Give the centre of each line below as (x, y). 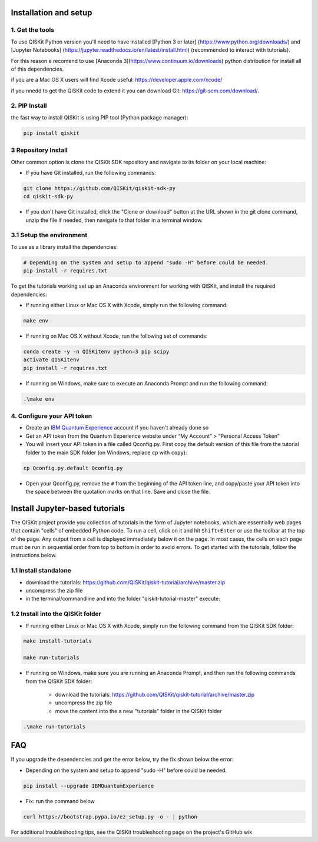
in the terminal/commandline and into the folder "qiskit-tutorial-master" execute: (123, 599)
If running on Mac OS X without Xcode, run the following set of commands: (117, 336)
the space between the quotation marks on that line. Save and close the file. (118, 491)
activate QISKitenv (51, 360)
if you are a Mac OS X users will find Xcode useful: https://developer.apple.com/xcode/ (117, 80)
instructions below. (34, 555)
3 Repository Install (39, 150)
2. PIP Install (29, 106)
